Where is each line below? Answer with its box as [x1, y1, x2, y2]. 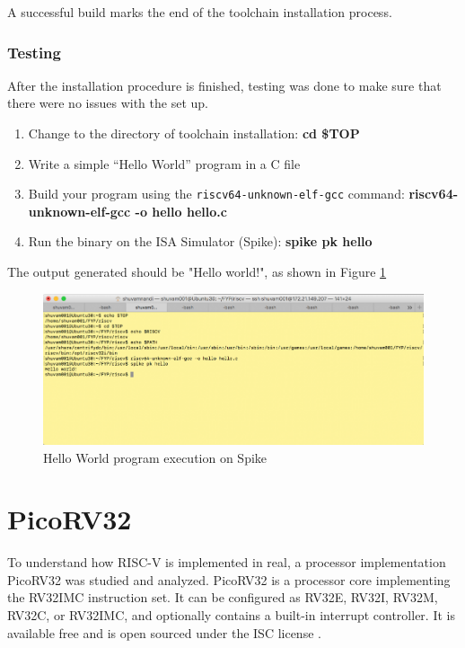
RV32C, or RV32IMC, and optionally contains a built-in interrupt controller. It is [7, 606, 455, 624]
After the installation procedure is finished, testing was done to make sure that [7, 75, 442, 94]
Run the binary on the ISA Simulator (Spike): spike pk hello [28, 232, 373, 251]
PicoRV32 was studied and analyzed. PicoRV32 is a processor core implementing [7, 570, 451, 589]
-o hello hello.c [135, 201, 227, 220]
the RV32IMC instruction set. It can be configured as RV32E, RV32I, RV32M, [7, 588, 438, 607]
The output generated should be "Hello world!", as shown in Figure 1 [7, 262, 387, 281]
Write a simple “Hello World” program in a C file [28, 154, 301, 173]
